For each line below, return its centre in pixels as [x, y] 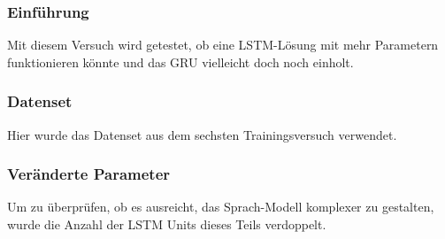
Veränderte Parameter [89, 174]
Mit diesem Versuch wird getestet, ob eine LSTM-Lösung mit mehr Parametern [223, 45]
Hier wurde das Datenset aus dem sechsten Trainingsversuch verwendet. [202, 134]
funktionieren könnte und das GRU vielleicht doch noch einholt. [180, 62]
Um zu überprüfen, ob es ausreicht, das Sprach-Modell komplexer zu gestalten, [221, 207]
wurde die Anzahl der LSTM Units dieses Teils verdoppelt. [167, 224]
